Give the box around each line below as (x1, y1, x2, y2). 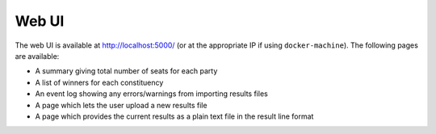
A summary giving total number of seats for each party (35, 66, 218, 76)
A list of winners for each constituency (35, 77, 164, 87)
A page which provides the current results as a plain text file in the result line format (35, 111, 314, 121)
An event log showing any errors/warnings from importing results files (35, 89, 268, 98)
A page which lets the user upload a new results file (35, 100, 208, 110)
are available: (15, 51, 60, 61)
